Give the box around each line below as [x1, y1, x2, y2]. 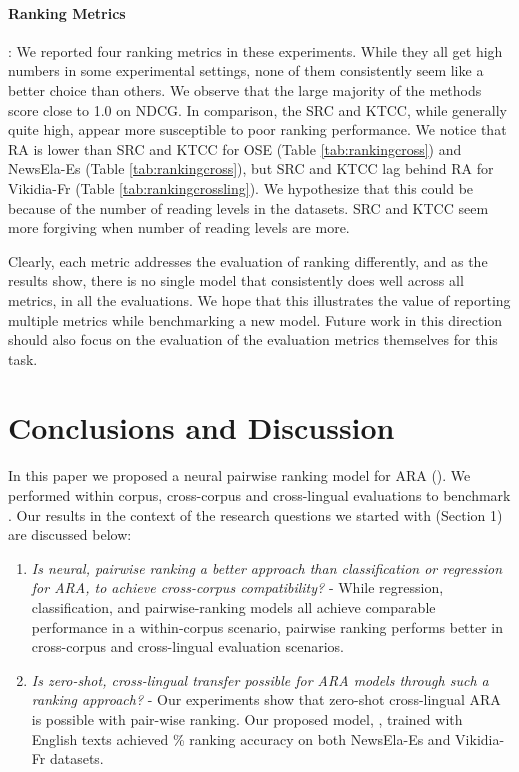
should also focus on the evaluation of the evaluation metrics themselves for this [8, 329, 498, 350]
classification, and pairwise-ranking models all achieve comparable [31, 596, 436, 617]
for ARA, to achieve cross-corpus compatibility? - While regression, [31, 577, 444, 598]
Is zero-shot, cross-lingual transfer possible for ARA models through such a [31, 669, 489, 690]
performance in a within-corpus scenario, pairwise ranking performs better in [31, 616, 504, 637]
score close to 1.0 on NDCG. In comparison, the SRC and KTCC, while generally [8, 99, 507, 120]
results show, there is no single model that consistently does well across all [8, 270, 464, 291]
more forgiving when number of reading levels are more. [8, 217, 350, 238]
